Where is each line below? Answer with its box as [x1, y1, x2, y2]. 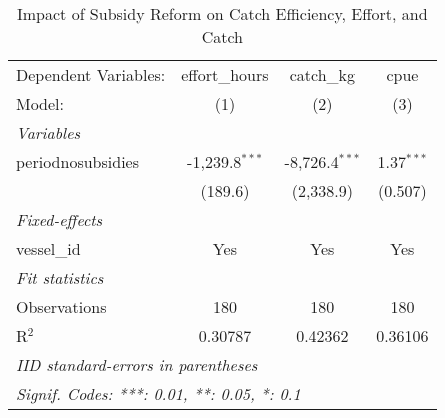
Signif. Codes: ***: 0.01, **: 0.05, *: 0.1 [16, 382, 301, 405]
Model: [16, 92, 65, 115]
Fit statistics [16, 266, 104, 289]
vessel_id [16, 237, 81, 260]
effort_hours [181, 63, 269, 86]
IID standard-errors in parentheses [16, 353, 258, 376]
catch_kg [289, 63, 356, 86]
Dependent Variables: [16, 63, 166, 86]
